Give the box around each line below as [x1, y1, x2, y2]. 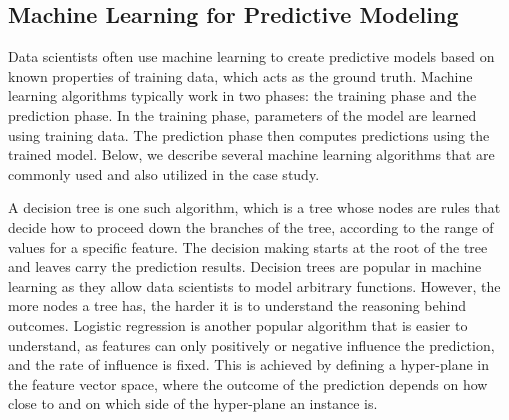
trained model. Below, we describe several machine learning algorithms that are [8, 144, 495, 165]
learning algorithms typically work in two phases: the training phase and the [8, 85, 477, 106]
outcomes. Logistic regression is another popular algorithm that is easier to [8, 314, 468, 335]
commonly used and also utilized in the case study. [8, 163, 320, 184]
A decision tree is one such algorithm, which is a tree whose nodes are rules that [8, 197, 501, 218]
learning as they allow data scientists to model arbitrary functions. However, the [8, 275, 501, 296]
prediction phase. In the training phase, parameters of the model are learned [8, 104, 477, 125]
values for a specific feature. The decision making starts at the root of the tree [8, 236, 488, 257]
